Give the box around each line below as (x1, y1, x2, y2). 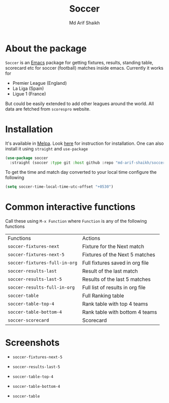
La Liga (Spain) (12, 85, 44, 91)
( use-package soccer (5, 155, 49, 161)
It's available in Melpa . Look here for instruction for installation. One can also (5, 140, 164, 146)
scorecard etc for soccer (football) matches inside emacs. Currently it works (5, 65, 163, 71)
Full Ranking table (82, 292, 124, 299)
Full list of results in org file (82, 284, 146, 291)
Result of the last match (82, 268, 138, 275)
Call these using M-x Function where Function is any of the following (5, 218, 147, 224)
